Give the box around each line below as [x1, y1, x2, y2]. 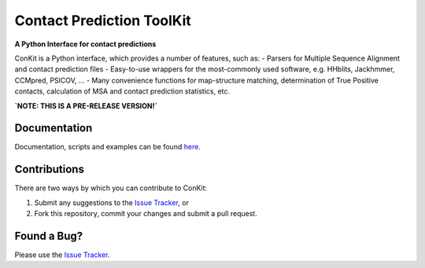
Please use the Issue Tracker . [14, 250, 110, 259]
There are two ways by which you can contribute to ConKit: [14, 183, 208, 193]
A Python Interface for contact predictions [14, 39, 157, 49]
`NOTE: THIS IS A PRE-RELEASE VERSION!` [14, 101, 157, 110]
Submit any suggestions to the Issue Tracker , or [34, 197, 189, 207]
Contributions [14, 163, 84, 176]
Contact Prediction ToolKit [14, 12, 192, 29]
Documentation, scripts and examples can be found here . [14, 142, 201, 152]
